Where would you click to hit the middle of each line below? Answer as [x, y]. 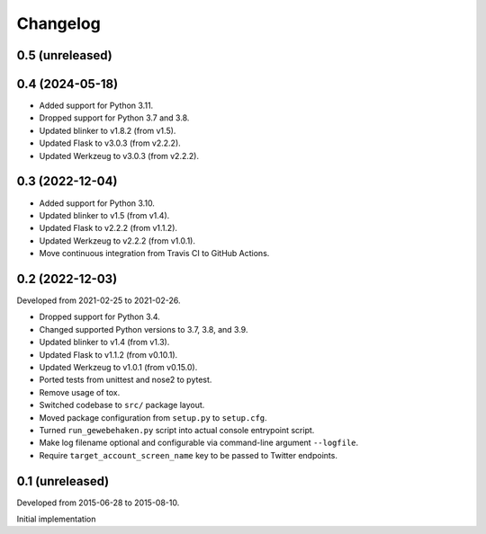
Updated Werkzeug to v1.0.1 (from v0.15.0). [118, 367]
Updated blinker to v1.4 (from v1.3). [104, 343]
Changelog [58, 23]
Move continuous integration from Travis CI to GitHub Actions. [154, 254]
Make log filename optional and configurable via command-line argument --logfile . [199, 443]
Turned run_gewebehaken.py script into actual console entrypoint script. [177, 430]
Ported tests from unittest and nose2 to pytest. [126, 380]
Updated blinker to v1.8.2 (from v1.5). [108, 130]
